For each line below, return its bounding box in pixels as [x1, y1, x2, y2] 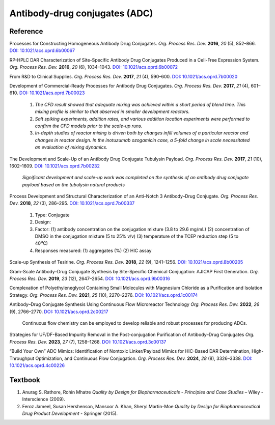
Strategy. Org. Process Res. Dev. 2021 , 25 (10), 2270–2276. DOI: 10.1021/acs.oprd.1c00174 [9, 292, 198, 298]
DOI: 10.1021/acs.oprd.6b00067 [9, 47, 75, 53]
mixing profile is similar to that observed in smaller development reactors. [35, 108, 190, 115]
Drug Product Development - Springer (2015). [22, 410, 118, 416]
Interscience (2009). [22, 396, 66, 402]
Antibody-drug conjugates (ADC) [9, 8, 153, 19]
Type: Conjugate [35, 212, 70, 218]
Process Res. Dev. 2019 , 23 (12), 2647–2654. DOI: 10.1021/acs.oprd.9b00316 [9, 275, 170, 281]
